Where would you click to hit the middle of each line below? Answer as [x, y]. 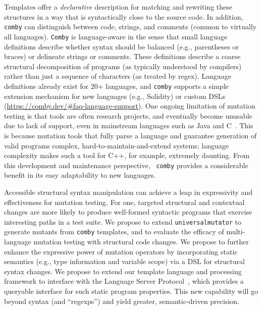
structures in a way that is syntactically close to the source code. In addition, [124, 16]
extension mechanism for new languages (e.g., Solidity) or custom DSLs [115, 96]
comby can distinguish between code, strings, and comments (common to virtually [130, 27]
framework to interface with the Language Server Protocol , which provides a [124, 281]
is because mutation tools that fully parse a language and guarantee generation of [130, 135]
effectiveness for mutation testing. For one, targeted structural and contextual [124, 202]
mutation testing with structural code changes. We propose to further [141, 242]
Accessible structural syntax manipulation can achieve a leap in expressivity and [128, 192]
